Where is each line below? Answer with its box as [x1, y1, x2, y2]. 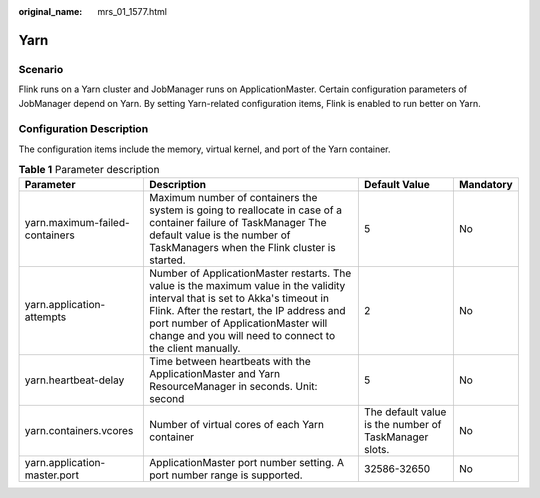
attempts [24, 310, 67, 324]
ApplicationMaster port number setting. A [149, 456, 345, 470]
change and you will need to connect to [149, 329, 336, 343]
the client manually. [149, 341, 241, 355]
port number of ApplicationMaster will [149, 316, 328, 330]
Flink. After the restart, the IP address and [149, 304, 346, 318]
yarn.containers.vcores [24, 424, 134, 438]
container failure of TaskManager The [149, 216, 327, 230]
